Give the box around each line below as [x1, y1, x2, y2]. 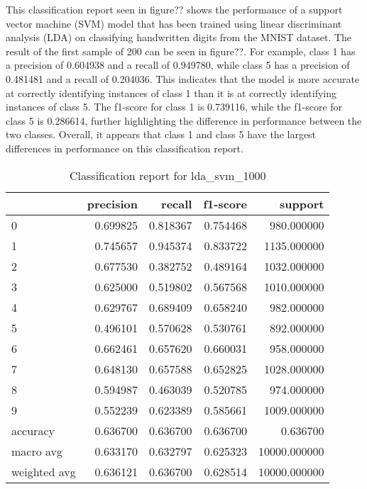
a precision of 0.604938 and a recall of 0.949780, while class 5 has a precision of [6, 57, 350, 72]
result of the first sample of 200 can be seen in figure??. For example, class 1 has [6, 43, 356, 58]
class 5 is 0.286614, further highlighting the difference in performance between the [6, 113, 362, 128]
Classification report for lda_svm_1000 [70, 167, 266, 184]
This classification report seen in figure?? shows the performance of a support [6, 2, 343, 16]
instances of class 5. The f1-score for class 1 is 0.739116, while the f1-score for [6, 99, 343, 114]
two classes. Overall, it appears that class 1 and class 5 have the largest [6, 127, 317, 142]
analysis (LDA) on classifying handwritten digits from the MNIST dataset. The [6, 30, 352, 45]
